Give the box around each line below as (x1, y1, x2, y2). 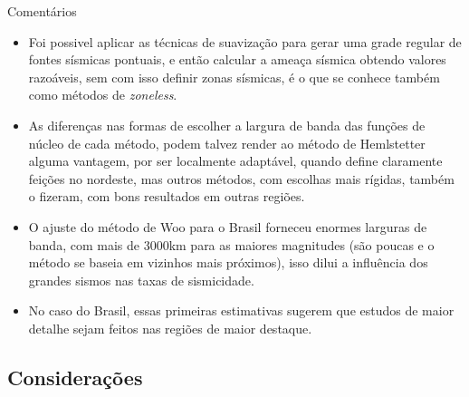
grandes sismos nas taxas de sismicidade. (28, 270, 254, 289)
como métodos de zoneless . (28, 85, 177, 104)
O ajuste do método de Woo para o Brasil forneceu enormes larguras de (28, 217, 427, 236)
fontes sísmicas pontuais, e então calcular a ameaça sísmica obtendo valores (28, 50, 446, 69)
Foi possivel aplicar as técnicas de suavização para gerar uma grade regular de (28, 32, 462, 51)
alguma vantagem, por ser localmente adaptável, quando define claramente (28, 151, 443, 170)
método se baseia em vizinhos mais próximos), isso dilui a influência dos (28, 253, 428, 272)
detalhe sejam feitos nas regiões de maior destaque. (28, 318, 312, 337)
